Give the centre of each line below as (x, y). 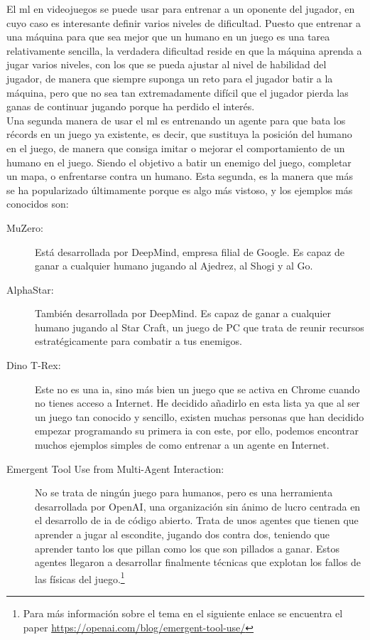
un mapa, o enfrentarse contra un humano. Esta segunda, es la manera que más (180, 176)
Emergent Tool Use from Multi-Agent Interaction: (115, 468)
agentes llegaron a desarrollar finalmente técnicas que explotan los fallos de (198, 562)
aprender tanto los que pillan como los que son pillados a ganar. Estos (187, 548)
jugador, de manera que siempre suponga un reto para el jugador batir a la (170, 78)
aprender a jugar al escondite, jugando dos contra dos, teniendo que (182, 534)
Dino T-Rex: (34, 365)
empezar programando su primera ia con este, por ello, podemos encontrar (197, 431)
